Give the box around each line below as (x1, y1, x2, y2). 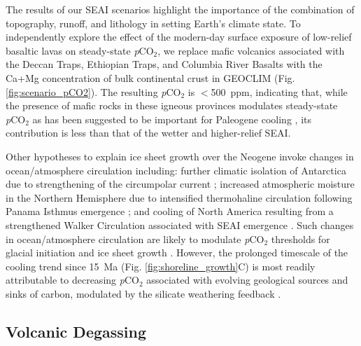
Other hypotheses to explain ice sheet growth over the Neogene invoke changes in (6, 148, 354, 163)
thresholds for (271, 231, 330, 246)
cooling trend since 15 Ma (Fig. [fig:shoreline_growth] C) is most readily (6, 258, 316, 273)
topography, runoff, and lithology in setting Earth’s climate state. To (6, 15, 301, 30)
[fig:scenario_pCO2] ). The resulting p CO (6, 84, 181, 99)
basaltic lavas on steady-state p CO (6, 43, 154, 57)
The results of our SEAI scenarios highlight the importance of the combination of (6, 2, 355, 16)
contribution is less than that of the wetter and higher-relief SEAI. (6, 125, 291, 140)
